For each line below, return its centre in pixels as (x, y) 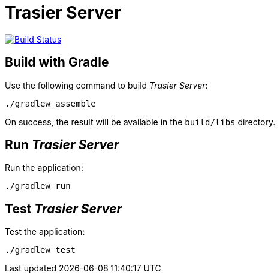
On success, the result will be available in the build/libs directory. (140, 122)
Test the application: (45, 232)
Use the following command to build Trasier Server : (106, 85)
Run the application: (44, 168)
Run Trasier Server (62, 145)
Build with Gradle (57, 62)
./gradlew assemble (50, 103)
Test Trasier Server (63, 208)
